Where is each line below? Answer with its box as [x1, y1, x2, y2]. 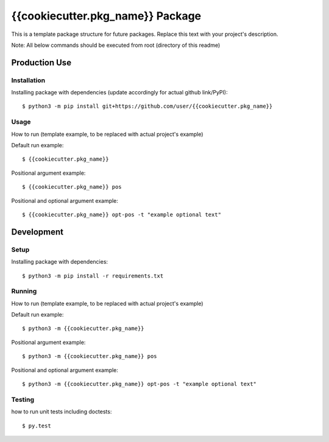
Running [11, 287, 37, 295]
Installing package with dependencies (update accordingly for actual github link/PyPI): [11, 89, 228, 96]
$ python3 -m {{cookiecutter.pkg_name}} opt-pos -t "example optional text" [22, 381, 257, 387]
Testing [11, 395, 35, 404]
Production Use [11, 57, 72, 68]
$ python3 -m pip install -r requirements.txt [22, 272, 164, 279]
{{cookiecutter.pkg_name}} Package [11, 9, 202, 23]
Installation [11, 76, 46, 85]
